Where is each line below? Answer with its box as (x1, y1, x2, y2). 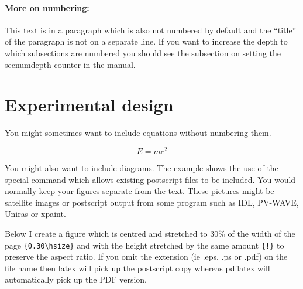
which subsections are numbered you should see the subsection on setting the (5, 46, 281, 59)
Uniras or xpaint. (5, 208, 66, 220)
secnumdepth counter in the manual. (5, 58, 136, 70)
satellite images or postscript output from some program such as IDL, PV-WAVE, (5, 196, 299, 208)
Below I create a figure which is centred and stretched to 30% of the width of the (5, 227, 295, 239)
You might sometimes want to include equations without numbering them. (5, 127, 271, 139)
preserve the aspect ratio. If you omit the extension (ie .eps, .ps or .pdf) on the (5, 250, 288, 263)
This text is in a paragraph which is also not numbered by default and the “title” (5, 23, 297, 36)
